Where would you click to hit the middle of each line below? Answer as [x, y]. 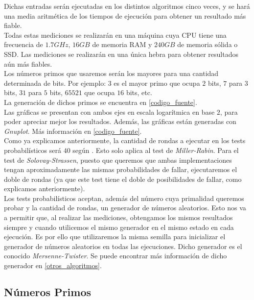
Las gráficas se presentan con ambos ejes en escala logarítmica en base [109, 112]
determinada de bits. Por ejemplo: [55, 83]
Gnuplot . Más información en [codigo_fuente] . [73, 131]
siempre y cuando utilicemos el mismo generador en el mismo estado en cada [119, 227]
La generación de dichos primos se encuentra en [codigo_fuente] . [101, 102]
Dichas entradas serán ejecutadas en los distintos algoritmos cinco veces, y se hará [127, 6]
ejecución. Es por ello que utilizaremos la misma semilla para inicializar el [115, 237]
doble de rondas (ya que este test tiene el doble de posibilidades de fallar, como [123, 179]
